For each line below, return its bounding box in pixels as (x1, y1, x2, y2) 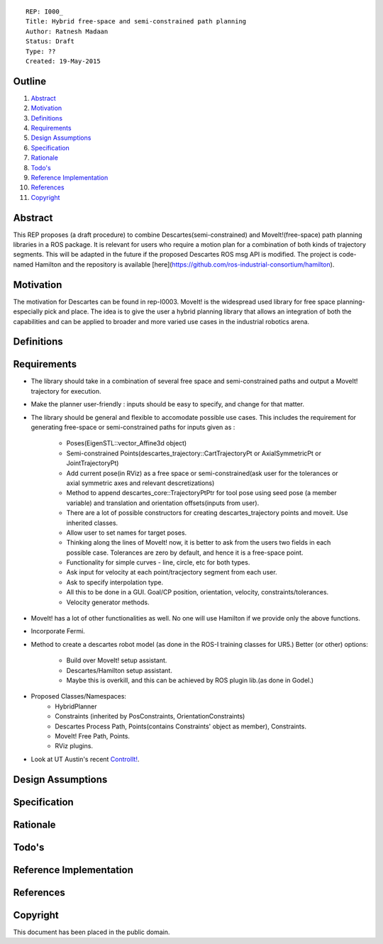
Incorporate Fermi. (30, 627, 85, 635)
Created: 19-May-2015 (26, 57, 101, 65)
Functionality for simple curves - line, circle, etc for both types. (66, 558, 250, 567)
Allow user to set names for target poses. (66, 528, 187, 537)
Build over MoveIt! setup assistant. (66, 656, 167, 665)
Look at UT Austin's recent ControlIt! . (30, 755, 140, 763)
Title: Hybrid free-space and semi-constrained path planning (26, 18, 247, 26)
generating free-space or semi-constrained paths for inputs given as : (30, 423, 235, 432)
